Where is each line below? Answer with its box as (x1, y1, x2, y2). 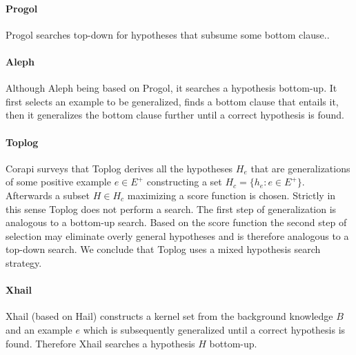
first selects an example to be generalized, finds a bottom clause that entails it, (6, 94, 339, 108)
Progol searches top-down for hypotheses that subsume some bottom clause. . (6, 27, 330, 41)
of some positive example (6, 174, 111, 189)
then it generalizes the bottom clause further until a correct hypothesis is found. (6, 108, 344, 122)
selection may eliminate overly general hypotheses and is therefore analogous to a (6, 228, 349, 243)
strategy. (6, 255, 42, 270)
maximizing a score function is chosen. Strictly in (127, 187, 336, 202)
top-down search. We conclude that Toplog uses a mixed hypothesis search (6, 242, 321, 256)
